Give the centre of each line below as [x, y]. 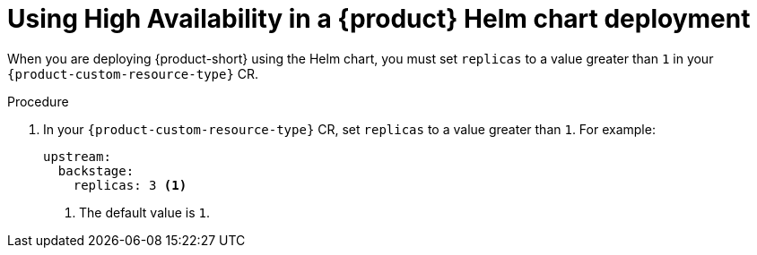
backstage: [96, 170]
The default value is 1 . [144, 212]
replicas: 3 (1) [130, 185]
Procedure [38, 101]
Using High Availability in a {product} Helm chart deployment [379, 19]
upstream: [77, 156]
